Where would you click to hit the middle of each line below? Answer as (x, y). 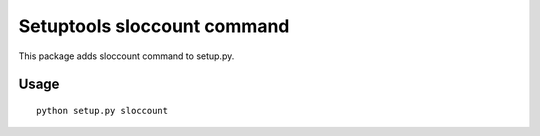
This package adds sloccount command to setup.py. (126, 56)
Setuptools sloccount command (154, 26)
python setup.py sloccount (102, 110)
